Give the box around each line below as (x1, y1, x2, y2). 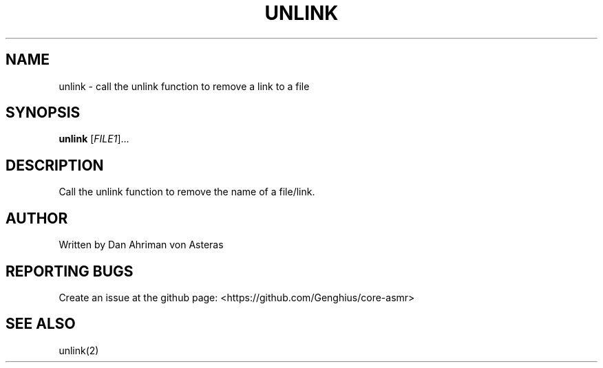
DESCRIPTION (6, 156, 104, 174)
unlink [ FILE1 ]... (59, 133, 129, 145)
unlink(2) (59, 344, 99, 356)
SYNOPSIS (6, 104, 81, 122)
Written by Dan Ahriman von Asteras (59, 239, 224, 251)
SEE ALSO (6, 315, 76, 333)
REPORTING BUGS (6, 262, 134, 280)
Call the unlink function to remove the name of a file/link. (59, 186, 315, 198)
